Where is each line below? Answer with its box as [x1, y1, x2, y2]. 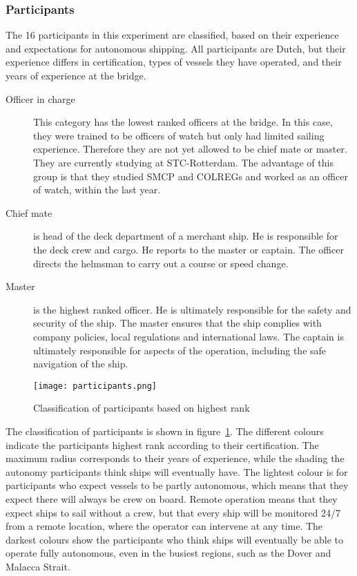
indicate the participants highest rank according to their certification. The [6, 437, 319, 452]
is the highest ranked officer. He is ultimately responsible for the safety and [33, 302, 351, 316]
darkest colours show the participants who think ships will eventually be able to [6, 532, 344, 546]
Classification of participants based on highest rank [33, 401, 250, 415]
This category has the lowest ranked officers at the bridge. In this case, [33, 115, 333, 129]
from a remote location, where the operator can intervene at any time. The [6, 519, 323, 533]
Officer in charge [6, 91, 75, 106]
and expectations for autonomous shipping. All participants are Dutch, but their [6, 41, 346, 55]
